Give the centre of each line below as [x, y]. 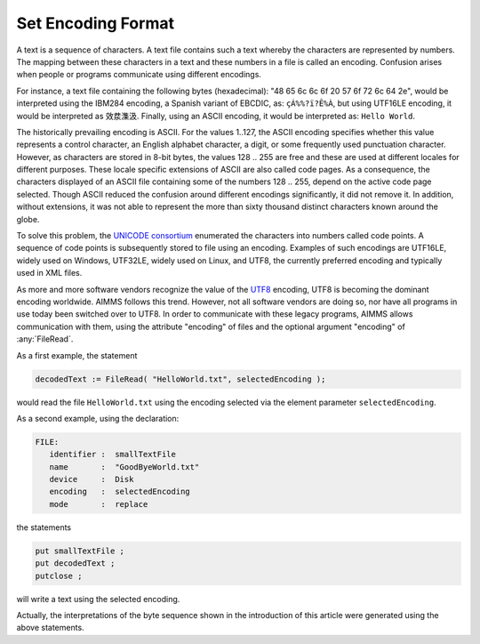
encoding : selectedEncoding [120, 492]
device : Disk [92, 479]
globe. [28, 219]
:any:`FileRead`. [45, 339]
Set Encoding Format [96, 23]
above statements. [50, 628]
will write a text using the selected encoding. [98, 599]
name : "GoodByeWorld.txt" [124, 467]
